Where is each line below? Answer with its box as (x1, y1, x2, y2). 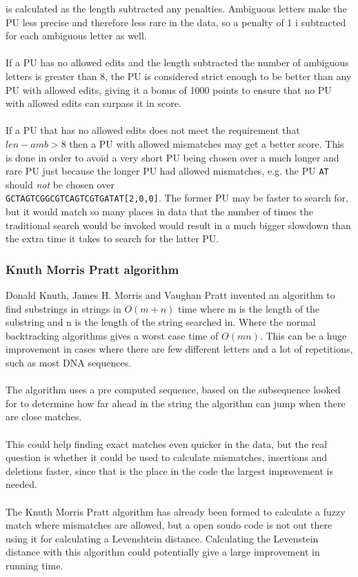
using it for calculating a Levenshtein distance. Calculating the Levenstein (6, 531, 319, 545)
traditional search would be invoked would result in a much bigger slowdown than (6, 217, 351, 232)
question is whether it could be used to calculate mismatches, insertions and (6, 450, 328, 464)
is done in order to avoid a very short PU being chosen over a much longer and (6, 150, 339, 164)
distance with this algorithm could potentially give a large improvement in (6, 545, 320, 559)
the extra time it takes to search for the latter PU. (6, 231, 219, 246)
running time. (6, 558, 63, 572)
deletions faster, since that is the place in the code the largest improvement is (6, 463, 333, 478)
